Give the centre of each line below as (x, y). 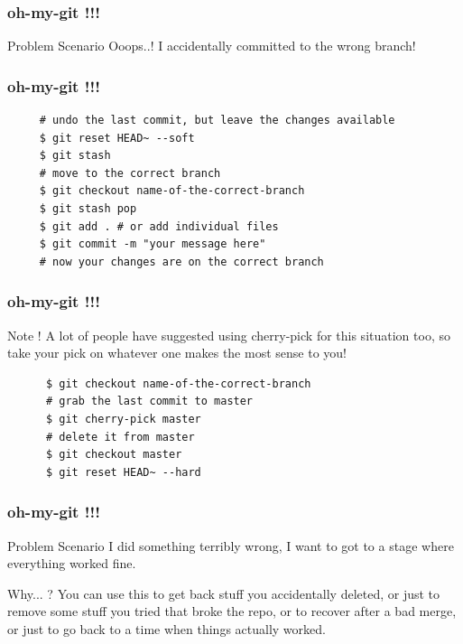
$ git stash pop (88, 209)
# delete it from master (120, 437)
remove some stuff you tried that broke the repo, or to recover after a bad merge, (232, 611)
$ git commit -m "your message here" (153, 244)
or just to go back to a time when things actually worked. (167, 628)
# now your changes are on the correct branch (181, 261)
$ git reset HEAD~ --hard (123, 472)
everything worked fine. (72, 563)
